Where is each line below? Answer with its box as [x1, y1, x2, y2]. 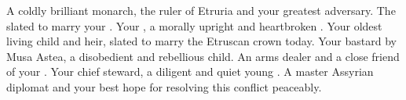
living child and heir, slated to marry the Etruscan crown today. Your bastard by [6, 33, 397, 49]
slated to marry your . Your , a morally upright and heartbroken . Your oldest [6, 17, 382, 34]
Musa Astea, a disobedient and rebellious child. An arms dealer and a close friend [6, 48, 400, 64]
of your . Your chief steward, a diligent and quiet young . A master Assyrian [6, 63, 374, 80]
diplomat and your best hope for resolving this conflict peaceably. [6, 78, 322, 95]
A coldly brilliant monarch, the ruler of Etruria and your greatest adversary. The [6, 2, 396, 18]
